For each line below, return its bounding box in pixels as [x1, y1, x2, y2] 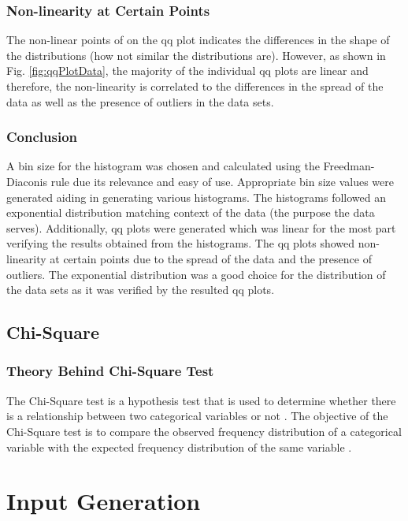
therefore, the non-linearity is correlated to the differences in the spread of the [6, 78, 384, 94]
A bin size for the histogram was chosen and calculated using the [6, 158, 320, 174]
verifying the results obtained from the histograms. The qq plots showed [6, 235, 355, 251]
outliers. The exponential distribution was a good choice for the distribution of [6, 266, 386, 282]
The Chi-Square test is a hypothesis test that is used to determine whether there [6, 392, 396, 408]
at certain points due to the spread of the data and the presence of [50, 250, 372, 266]
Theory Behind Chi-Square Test [6, 361, 214, 381]
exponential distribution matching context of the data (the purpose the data [6, 204, 375, 221]
